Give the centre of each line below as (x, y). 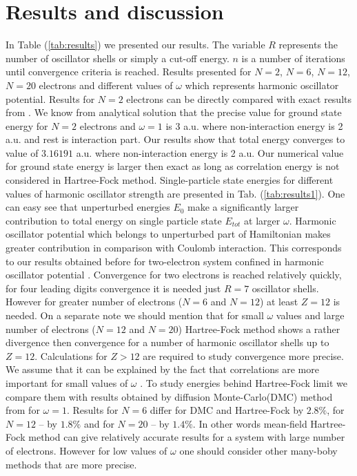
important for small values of (67, 382)
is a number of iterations (293, 58)
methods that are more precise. (71, 464)
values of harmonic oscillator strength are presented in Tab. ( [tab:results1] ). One (175, 193)
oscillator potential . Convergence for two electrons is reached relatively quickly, (174, 275)
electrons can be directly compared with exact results (239, 98)
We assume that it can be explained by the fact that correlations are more (162, 369)
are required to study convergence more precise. (243, 355)
